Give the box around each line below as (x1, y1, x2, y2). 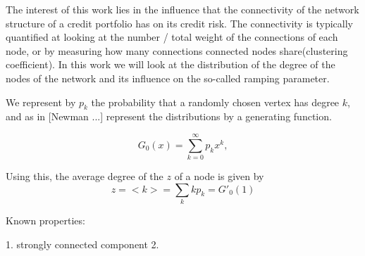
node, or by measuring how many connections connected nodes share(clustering (6, 43, 348, 58)
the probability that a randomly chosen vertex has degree (91, 94, 340, 109)
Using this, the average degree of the (6, 169, 163, 184)
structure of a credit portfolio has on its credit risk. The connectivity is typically (6, 15, 353, 30)
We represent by (6, 94, 76, 109)
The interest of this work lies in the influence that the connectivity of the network (6, 2, 359, 16)
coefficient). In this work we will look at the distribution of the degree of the (6, 57, 335, 72)
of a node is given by (174, 169, 264, 184)
